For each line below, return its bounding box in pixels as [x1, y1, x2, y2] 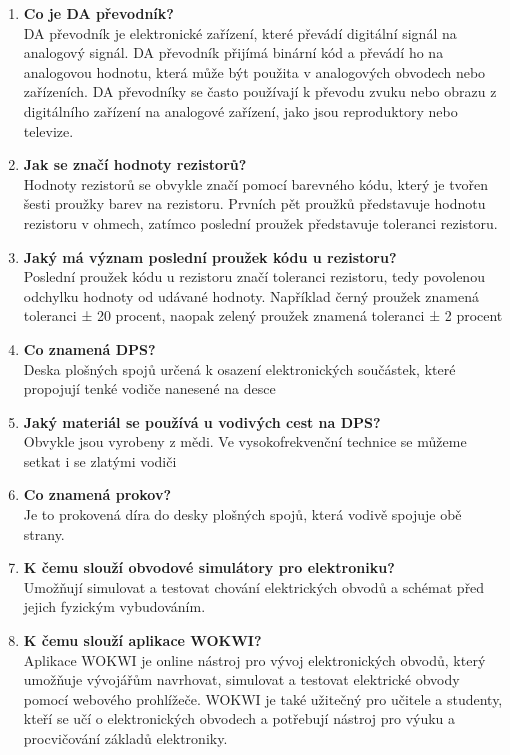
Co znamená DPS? [23, 338, 156, 359]
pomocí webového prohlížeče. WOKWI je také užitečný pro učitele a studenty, [23, 688, 503, 709]
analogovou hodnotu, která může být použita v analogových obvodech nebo [23, 61, 486, 82]
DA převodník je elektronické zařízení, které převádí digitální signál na [23, 22, 457, 43]
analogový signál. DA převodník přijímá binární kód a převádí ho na [23, 42, 444, 63]
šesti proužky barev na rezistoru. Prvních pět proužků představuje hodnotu [23, 193, 486, 214]
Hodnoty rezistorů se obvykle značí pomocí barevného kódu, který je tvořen [23, 173, 489, 194]
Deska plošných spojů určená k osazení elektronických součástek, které [23, 358, 456, 379]
